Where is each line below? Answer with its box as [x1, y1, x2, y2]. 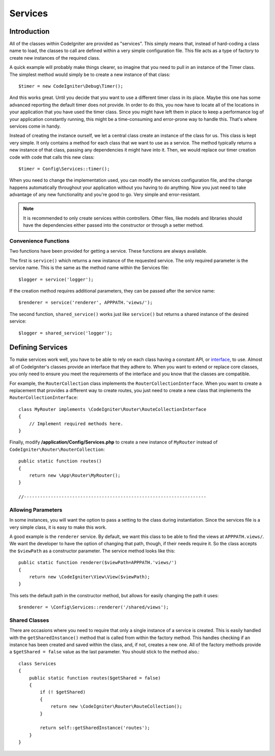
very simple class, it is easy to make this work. [9, 524, 107, 530]
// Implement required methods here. [29, 421, 123, 426]
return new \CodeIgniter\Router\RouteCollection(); [50, 703, 183, 710]
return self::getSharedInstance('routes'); [40, 725, 150, 731]
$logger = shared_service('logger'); [18, 330, 113, 336]
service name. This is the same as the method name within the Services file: [9, 264, 169, 271]
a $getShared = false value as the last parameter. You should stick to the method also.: [9, 649, 200, 655]
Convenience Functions [9, 237, 70, 245]
